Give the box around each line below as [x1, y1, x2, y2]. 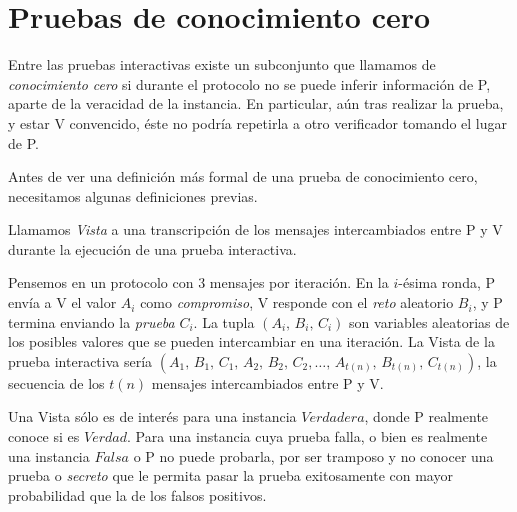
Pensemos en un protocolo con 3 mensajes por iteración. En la [8, 272, 389, 293]
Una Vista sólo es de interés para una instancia [8, 406, 297, 427]
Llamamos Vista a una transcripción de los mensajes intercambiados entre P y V [8, 219, 503, 240]
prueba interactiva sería [8, 350, 153, 371]
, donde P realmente [364, 406, 489, 427]
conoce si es [8, 426, 80, 447]
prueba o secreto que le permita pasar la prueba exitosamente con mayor [8, 465, 453, 486]
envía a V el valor [8, 292, 117, 313]
